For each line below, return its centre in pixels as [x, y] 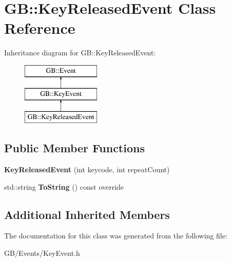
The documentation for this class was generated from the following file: [116, 236]
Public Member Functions [74, 148]
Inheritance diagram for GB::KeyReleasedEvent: [80, 53]
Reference [40, 28]
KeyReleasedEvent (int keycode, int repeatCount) [87, 169]
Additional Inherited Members [87, 214]
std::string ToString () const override [64, 186]
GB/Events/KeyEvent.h [42, 253]
